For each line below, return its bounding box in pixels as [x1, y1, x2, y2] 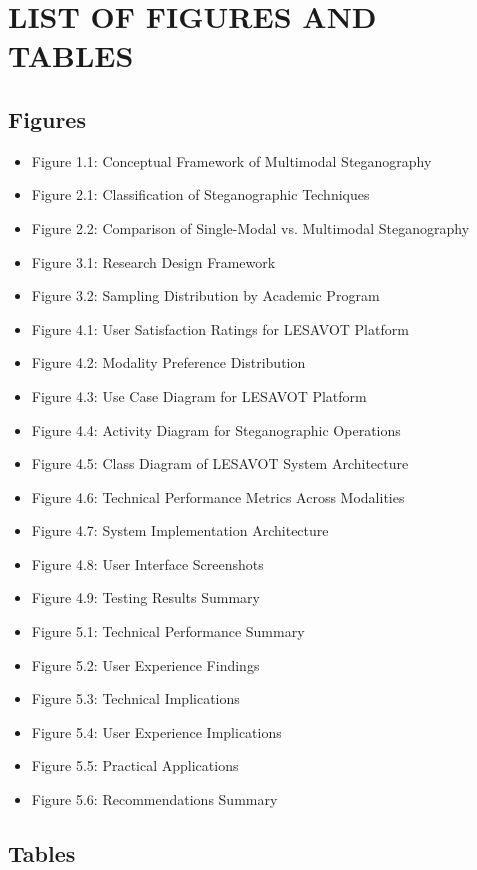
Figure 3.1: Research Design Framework [31, 251, 276, 272]
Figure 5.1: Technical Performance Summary [31, 621, 305, 642]
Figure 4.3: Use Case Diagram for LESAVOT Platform [31, 385, 367, 406]
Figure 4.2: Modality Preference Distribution [31, 352, 306, 373]
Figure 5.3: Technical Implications [31, 688, 240, 709]
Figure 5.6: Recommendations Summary [31, 789, 278, 810]
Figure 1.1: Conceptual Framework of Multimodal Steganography [31, 150, 432, 171]
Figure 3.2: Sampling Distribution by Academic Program [31, 285, 380, 306]
